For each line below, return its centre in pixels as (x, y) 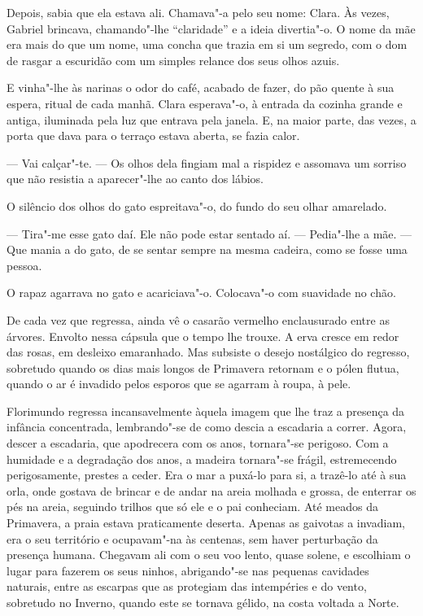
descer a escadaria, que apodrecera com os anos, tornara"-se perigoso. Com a (198, 443)
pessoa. (24, 265)
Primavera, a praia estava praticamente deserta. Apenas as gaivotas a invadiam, (206, 523)
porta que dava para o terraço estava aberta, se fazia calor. (153, 135)
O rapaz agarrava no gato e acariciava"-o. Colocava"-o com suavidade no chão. (201, 293)
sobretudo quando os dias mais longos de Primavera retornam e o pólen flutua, (203, 367)
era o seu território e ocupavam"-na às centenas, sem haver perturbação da (192, 538)
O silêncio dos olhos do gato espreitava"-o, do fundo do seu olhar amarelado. (197, 205)
